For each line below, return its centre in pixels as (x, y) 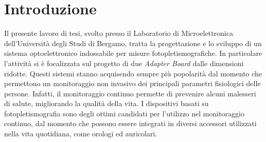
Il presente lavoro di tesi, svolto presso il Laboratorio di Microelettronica (119, 33)
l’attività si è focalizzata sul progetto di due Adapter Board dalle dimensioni (124, 63)
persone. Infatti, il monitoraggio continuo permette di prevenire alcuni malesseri (130, 93)
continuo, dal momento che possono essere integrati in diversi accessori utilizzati (130, 123)
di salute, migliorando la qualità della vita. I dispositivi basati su (107, 103)
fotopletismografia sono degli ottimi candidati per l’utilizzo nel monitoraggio (124, 113)
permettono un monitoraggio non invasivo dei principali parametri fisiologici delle (132, 83)
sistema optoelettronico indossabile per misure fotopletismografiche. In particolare (133, 53)
